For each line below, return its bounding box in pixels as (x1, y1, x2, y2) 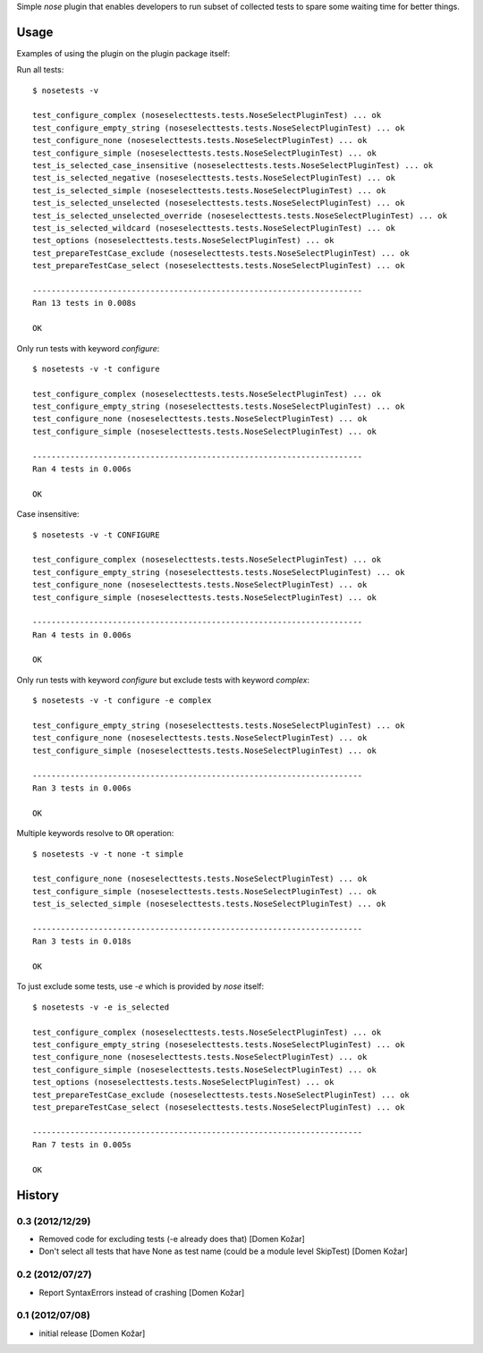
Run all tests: (16, 64, 64, 75)
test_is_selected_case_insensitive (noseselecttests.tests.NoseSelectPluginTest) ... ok (32, 161, 434, 171)
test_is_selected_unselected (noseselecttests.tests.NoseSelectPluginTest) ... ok (32, 198, 405, 208)
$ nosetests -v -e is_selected (32, 1002, 170, 1012)
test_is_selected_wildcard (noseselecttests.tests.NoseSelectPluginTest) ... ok (32, 223, 396, 233)
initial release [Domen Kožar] (38, 1328, 146, 1339)
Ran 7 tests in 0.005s (32, 1140, 132, 1150)
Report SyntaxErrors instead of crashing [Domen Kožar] (38, 1287, 245, 1298)
